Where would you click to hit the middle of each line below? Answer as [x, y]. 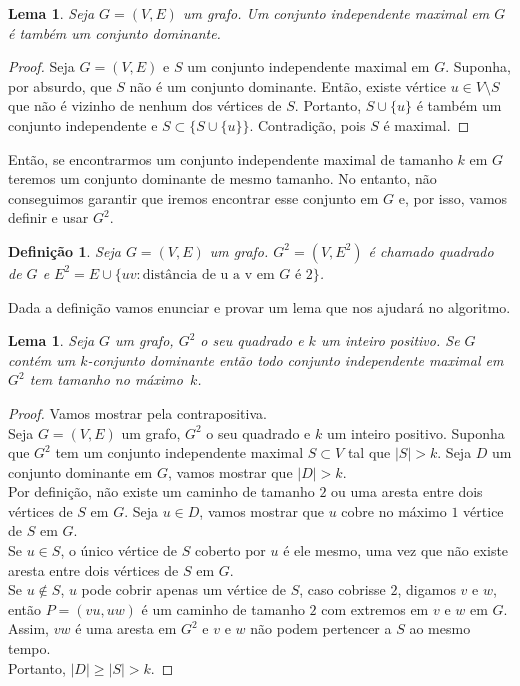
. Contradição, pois [307, 124]
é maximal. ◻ [426, 124]
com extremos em [375, 608]
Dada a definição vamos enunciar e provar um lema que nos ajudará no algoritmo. [259, 306]
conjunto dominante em [80, 471]
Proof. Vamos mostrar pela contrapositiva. [137, 412]
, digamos [426, 589]
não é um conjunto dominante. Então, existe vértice [288, 85]
